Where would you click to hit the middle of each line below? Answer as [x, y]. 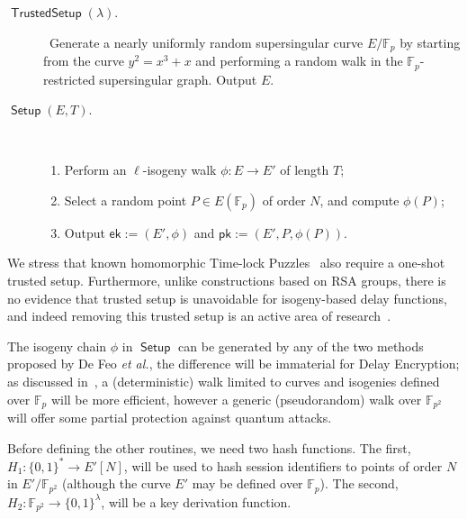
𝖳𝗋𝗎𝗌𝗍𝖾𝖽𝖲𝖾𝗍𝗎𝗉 [46, 14]
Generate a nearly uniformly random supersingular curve [206, 42]
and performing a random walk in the [299, 61]
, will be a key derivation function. [196, 501]
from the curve [84, 61]
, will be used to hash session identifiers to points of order [283, 465]
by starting [430, 42]
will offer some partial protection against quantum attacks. [170, 418]
